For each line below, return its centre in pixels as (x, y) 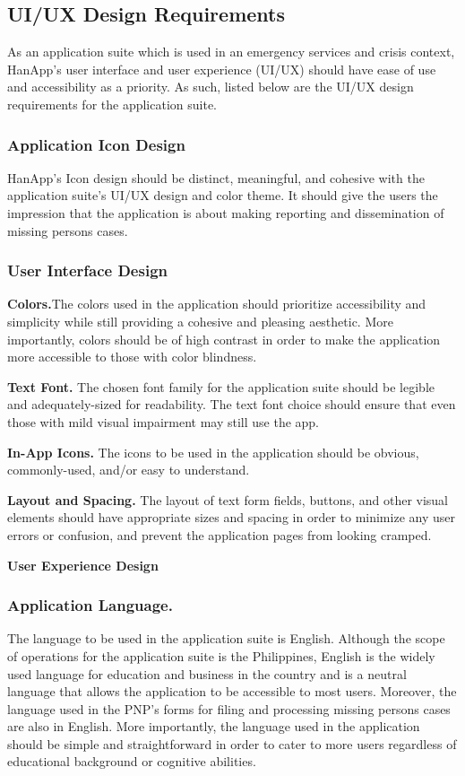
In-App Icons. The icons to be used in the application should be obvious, (213, 452)
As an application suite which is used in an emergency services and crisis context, (231, 52)
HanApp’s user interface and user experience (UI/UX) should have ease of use (222, 69)
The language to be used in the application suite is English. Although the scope (226, 638)
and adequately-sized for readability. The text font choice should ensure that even (232, 404)
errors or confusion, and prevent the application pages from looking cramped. (220, 534)
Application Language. (90, 605)
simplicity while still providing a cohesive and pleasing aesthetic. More (200, 321)
